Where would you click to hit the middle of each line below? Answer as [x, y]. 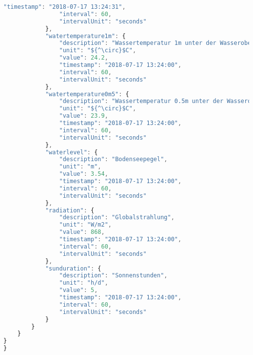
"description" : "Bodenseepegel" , [113, 159]
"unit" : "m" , [80, 167]
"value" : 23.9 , [84, 116]
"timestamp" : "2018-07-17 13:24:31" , [65, 7]
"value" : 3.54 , [84, 174]
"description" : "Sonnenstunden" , [113, 276]
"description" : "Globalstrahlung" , [117, 218]
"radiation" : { [70, 210]
